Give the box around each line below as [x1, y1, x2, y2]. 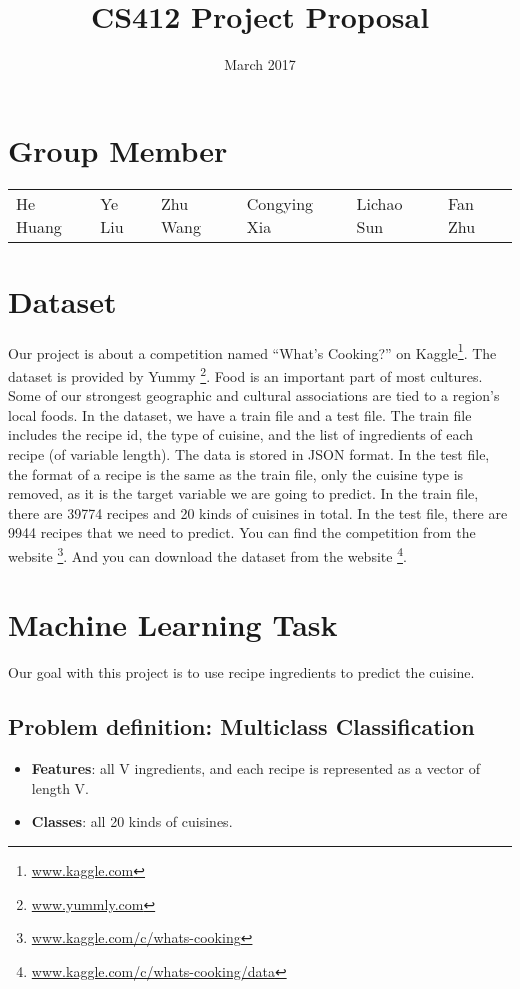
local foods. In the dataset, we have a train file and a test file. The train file [8, 404, 472, 425]
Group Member [8, 129, 228, 170]
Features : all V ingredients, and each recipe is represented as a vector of [31, 758, 480, 779]
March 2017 [224, 54, 296, 75]
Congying [246, 191, 314, 215]
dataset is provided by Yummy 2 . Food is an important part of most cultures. [8, 363, 483, 386]
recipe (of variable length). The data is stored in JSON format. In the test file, [8, 444, 490, 465]
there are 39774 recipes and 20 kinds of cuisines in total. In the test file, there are [8, 502, 508, 523]
